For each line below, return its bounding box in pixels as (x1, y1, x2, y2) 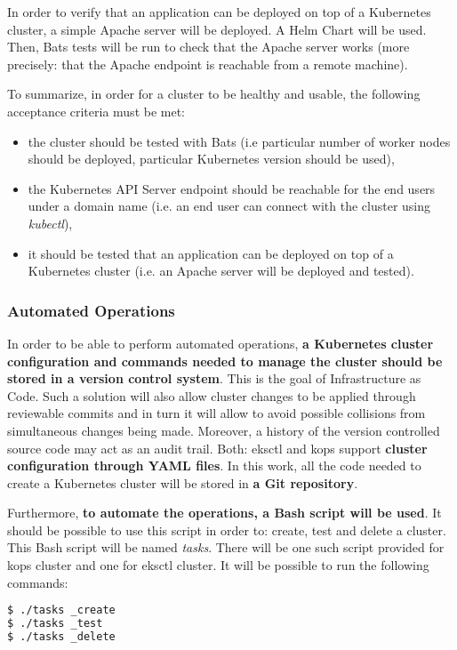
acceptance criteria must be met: (7, 101, 186, 120)
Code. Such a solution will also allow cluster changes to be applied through (7, 386, 416, 405)
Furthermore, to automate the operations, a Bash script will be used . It (7, 503, 442, 522)
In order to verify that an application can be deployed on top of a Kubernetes (7, 3, 431, 20)
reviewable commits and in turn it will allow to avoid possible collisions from (7, 404, 426, 422)
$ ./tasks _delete (7, 630, 116, 643)
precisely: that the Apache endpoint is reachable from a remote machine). (7, 54, 408, 73)
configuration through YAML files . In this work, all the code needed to (7, 456, 421, 475)
